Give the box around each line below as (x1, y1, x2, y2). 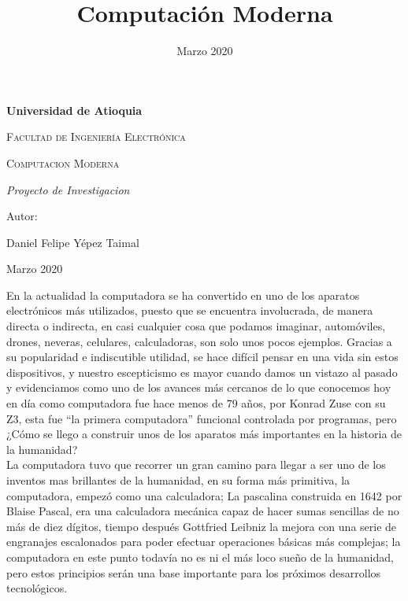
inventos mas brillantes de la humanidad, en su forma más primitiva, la (6, 472, 351, 488)
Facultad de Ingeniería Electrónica (6, 128, 186, 145)
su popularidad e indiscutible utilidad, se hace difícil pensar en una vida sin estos (6, 348, 399, 365)
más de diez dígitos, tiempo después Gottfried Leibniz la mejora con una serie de (6, 518, 397, 534)
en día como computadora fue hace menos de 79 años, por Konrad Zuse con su (6, 395, 386, 411)
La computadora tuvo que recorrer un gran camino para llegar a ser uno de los (6, 456, 386, 473)
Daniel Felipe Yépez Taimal (6, 234, 139, 250)
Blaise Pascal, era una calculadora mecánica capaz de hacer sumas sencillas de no (6, 503, 399, 519)
